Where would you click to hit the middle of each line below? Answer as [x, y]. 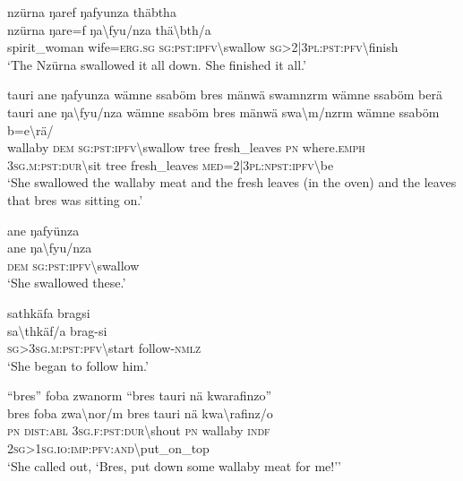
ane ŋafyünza [43, 230]
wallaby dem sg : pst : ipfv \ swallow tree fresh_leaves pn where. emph [186, 147]
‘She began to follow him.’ [78, 365]
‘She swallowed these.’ [67, 283]
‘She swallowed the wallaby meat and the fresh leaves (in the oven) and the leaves [232, 182]
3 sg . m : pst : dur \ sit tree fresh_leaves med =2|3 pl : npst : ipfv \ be [171, 164]
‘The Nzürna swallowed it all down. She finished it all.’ [157, 64]
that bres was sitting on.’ [75, 199]
